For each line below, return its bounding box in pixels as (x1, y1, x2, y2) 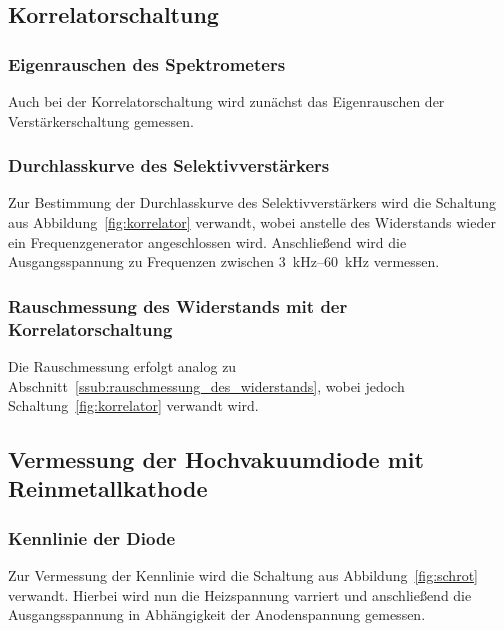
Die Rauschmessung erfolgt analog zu (8, 355, 237, 376)
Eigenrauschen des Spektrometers (8, 51, 286, 76)
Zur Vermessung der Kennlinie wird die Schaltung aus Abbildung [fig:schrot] (8, 565, 478, 586)
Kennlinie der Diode (8, 525, 176, 550)
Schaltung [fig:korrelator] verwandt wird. (8, 395, 259, 416)
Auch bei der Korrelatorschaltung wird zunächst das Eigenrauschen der (8, 91, 445, 111)
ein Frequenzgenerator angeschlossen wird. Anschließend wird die (8, 231, 407, 252)
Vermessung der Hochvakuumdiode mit (8, 444, 424, 475)
